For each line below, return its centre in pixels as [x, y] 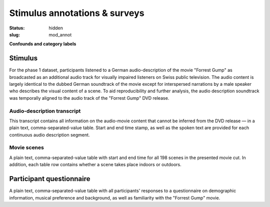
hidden [56, 28]
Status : [17, 28]
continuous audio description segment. [49, 135]
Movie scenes [27, 148]
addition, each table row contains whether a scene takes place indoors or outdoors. [95, 165]
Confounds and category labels [43, 44]
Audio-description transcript [45, 111]
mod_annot [60, 34]
